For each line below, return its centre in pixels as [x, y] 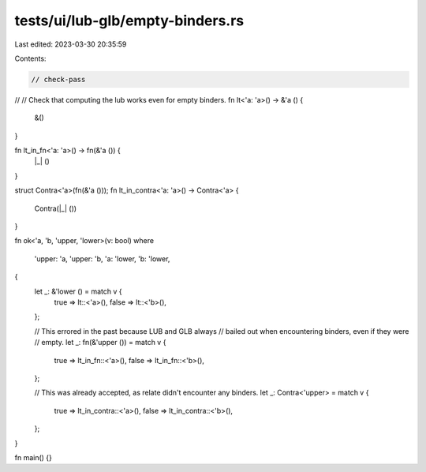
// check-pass [58, 79]
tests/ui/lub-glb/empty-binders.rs [129, 21]
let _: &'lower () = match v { [78, 291]
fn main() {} [34, 457]
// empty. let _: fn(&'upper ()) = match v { [100, 343]
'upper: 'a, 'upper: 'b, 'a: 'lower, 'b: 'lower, [102, 258]
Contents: [30, 58]
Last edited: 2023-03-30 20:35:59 [71, 44]
